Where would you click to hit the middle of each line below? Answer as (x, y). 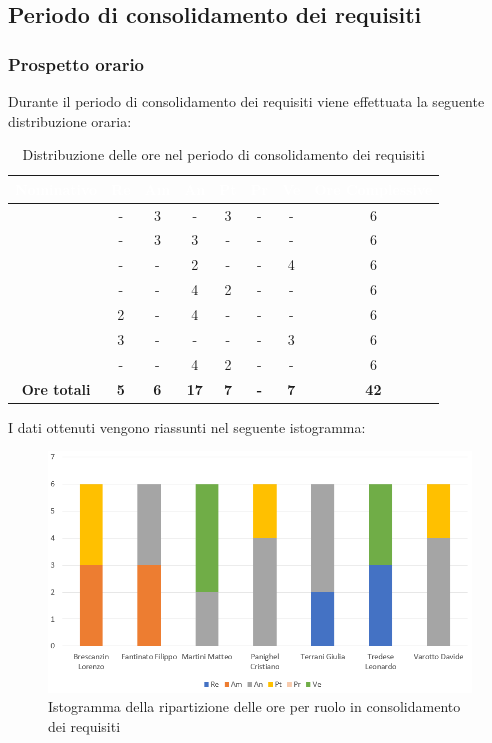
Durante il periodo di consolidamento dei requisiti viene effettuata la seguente (246, 101)
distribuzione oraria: (70, 120)
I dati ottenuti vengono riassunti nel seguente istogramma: (187, 426)
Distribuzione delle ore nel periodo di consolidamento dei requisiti (223, 154)
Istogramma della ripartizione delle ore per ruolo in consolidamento (254, 706)
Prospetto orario (76, 63)
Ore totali (56, 388)
